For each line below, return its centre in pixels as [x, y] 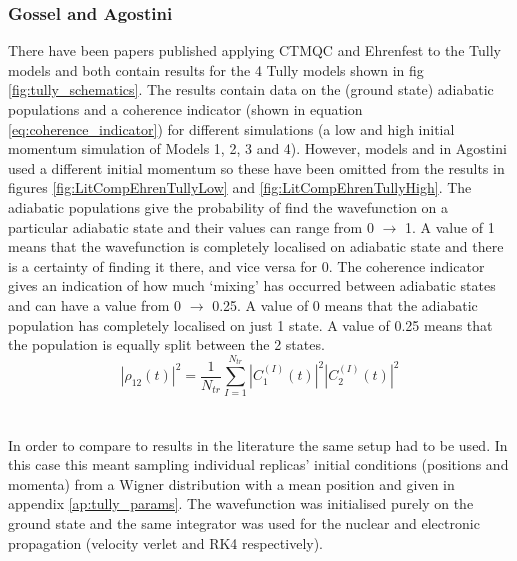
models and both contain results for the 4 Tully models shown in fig [216, 69]
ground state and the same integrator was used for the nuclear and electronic [244, 523]
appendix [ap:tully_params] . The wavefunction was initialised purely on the [241, 503]
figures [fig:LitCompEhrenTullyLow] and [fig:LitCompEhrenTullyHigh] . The [240, 187]
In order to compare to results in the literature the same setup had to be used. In [258, 444]
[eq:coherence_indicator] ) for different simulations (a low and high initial [231, 128]
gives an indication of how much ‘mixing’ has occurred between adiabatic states [252, 285]
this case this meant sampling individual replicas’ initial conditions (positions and [258, 464]
